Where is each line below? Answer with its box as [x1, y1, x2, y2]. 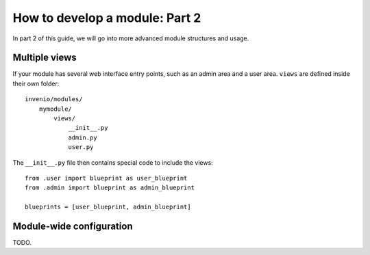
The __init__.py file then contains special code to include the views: [12, 158, 214, 167]
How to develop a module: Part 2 [12, 10, 201, 25]
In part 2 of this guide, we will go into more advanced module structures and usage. [12, 34, 249, 42]
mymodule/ [38, 105, 72, 113]
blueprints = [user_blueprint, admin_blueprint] [25, 203, 191, 211]
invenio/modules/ [25, 96, 83, 103]
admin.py [68, 133, 97, 142]
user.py [68, 144, 94, 151]
